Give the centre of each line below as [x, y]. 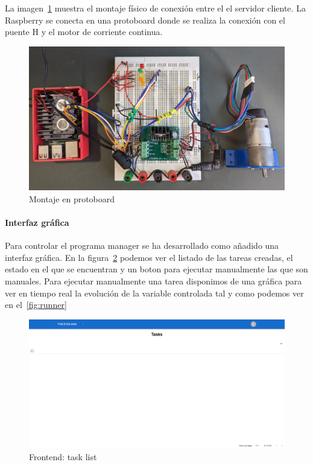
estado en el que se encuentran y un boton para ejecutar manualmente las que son [156, 269]
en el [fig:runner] [36, 305]
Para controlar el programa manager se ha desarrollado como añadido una [142, 245]
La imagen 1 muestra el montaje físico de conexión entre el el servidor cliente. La [155, 8]
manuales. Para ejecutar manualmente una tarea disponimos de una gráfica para [153, 281]
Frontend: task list [63, 457]
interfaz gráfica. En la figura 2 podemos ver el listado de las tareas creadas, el [149, 257]
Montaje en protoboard [72, 198]
